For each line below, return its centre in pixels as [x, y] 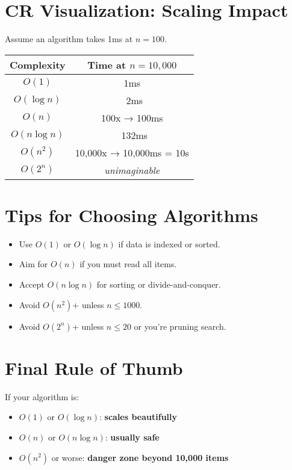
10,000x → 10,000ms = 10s [132, 152]
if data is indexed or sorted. [169, 243]
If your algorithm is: [42, 396]
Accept [32, 284]
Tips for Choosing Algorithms [132, 215]
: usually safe [132, 437]
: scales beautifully [138, 417]
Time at [107, 64]
